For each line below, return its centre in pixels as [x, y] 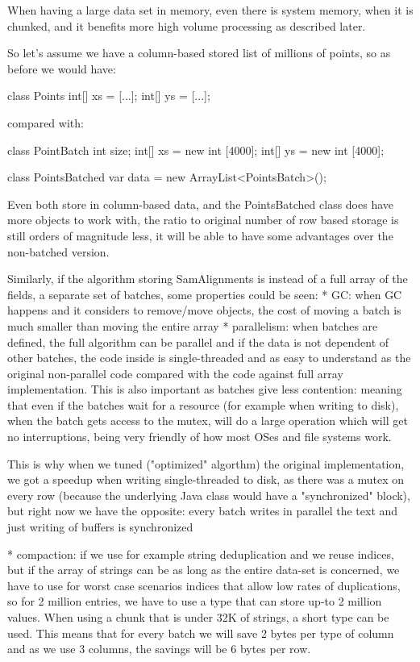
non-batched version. [58, 251]
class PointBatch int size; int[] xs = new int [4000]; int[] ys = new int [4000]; [196, 150]
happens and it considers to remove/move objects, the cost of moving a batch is [204, 310]
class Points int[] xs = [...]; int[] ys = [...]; [109, 96]
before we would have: [62, 68]
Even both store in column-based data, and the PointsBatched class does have [201, 204]
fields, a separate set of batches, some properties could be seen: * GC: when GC [205, 294]
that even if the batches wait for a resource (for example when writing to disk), [203, 404]
